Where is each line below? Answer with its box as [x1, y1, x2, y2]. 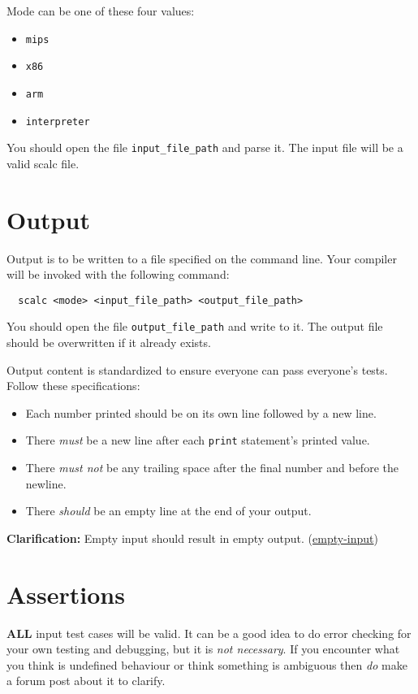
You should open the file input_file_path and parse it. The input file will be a [6, 139, 403, 156]
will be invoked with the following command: [6, 266, 230, 283]
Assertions [6, 577, 125, 610]
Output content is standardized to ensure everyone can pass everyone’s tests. [6, 361, 388, 378]
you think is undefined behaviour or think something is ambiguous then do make [6, 656, 407, 673]
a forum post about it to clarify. [6, 672, 166, 689]
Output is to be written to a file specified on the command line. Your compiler [6, 249, 397, 267]
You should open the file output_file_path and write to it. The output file [6, 318, 383, 335]
